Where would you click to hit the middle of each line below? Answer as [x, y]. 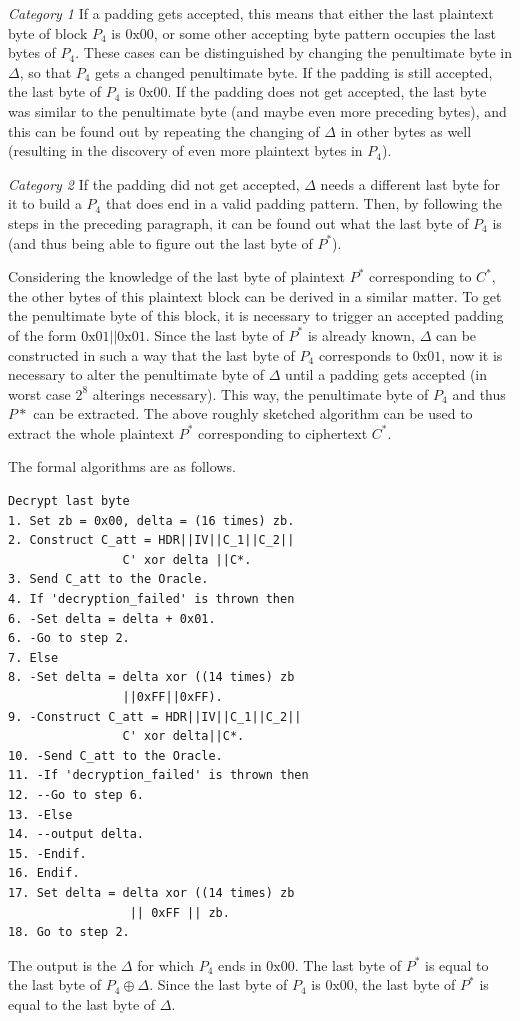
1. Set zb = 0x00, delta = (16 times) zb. [151, 520]
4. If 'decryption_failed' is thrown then [151, 599]
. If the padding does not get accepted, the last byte [327, 91]
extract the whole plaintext [91, 432]
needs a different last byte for [410, 183]
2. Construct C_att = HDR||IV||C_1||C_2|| [151, 540]
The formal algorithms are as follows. [122, 466]
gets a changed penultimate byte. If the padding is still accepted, [294, 71]
